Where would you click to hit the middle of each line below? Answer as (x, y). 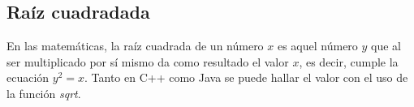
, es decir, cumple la (349, 61)
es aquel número (317, 46)
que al (386, 46)
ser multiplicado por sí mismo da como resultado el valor (148, 61)
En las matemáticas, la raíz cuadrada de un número (135, 46)
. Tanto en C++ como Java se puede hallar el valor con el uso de (246, 77)
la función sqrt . (44, 93)
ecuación (28, 77)
